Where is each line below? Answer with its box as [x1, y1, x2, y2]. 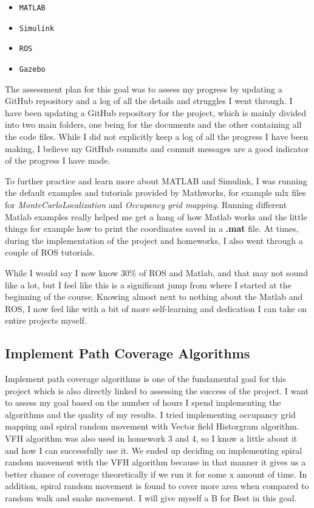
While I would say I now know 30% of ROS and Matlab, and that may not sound [5, 266, 308, 279]
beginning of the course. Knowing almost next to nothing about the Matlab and [5, 290, 303, 303]
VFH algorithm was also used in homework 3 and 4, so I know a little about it [5, 432, 298, 445]
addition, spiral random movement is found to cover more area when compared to [5, 479, 309, 492]
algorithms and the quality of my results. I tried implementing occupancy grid [5, 408, 296, 420]
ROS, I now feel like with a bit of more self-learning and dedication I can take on [5, 302, 307, 315]
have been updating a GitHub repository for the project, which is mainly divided [5, 106, 306, 119]
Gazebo [19, 64, 46, 74]
